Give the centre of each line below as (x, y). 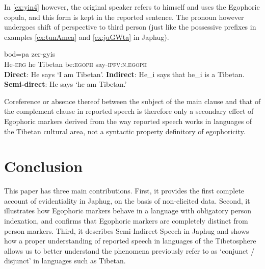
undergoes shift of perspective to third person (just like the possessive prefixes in (130, 27)
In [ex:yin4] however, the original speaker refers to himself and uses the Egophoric (132, 7)
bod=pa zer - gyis (30, 54)
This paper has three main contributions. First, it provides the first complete (124, 191)
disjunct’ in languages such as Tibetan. (65, 261)
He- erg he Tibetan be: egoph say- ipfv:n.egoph (76, 64)
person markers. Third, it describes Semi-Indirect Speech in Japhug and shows (127, 230)
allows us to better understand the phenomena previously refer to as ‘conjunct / (129, 250)
